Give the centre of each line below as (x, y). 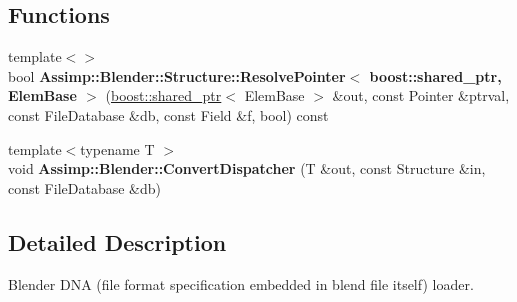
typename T (117, 148)
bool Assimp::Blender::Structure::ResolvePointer (177, 75)
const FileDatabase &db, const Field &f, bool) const (168, 114)
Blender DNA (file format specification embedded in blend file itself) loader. (241, 283)
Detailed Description (117, 241)
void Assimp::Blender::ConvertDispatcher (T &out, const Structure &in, (247, 168)
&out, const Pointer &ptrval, (421, 95)
